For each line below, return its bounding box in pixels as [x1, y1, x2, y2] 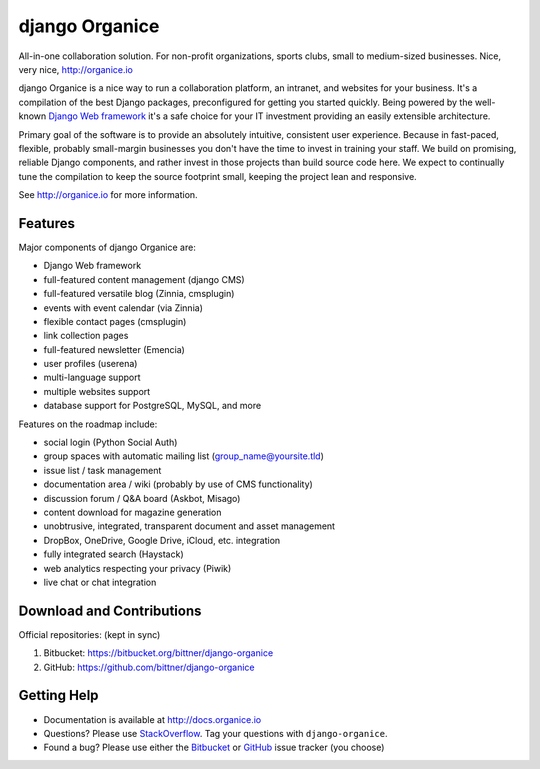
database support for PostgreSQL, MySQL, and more [43, 400, 262, 412]
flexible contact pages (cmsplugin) [43, 315, 187, 327]
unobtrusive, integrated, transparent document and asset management [43, 520, 335, 532]
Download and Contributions [18, 602, 202, 619]
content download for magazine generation [43, 506, 222, 518]
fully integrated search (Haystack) [43, 548, 184, 560]
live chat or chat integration [43, 576, 157, 588]
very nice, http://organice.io [18, 63, 134, 75]
